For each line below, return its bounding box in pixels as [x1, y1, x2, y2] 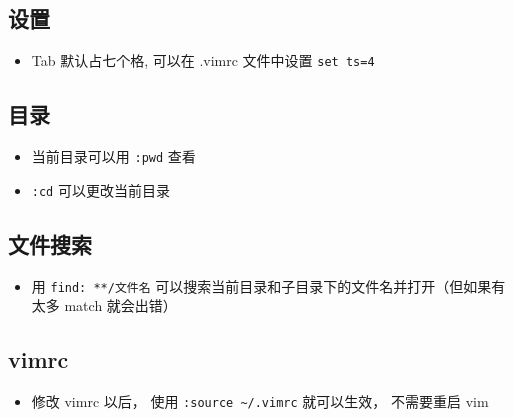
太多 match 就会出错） [31, 295, 177, 316]
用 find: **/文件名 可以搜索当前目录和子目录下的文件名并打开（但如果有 [31, 275, 506, 296]
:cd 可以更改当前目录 [31, 179, 170, 200]
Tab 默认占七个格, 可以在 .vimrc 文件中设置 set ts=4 [31, 50, 375, 71]
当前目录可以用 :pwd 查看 [31, 146, 196, 167]
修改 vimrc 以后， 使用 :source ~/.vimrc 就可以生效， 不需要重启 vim [31, 391, 489, 412]
